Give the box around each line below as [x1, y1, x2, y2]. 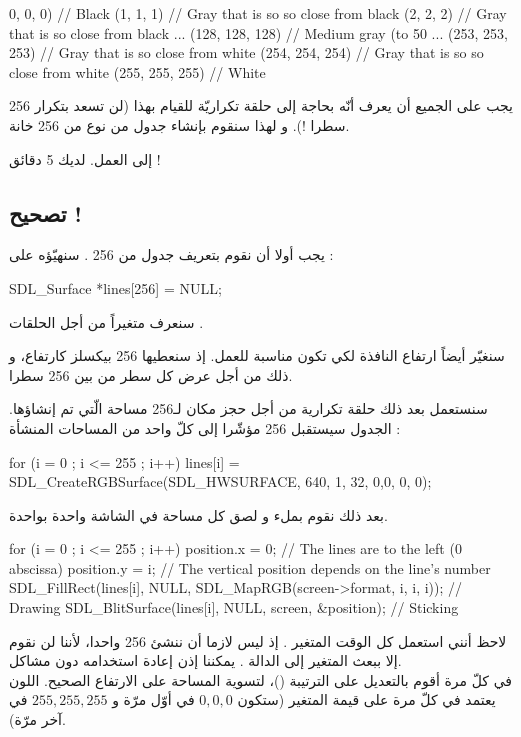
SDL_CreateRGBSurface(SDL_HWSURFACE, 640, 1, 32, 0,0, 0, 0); [9, 471, 432, 492]
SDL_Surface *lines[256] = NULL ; [9, 277, 222, 298]
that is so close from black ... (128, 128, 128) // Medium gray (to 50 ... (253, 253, [9, 22, 508, 43]
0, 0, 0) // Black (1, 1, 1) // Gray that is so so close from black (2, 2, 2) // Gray [9, 3, 507, 23]
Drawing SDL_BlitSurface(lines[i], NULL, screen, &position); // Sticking [9, 597, 459, 618]
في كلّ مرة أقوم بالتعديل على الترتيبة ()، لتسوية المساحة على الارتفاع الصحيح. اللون [9, 669, 513, 690]
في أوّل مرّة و [112, 689, 195, 710]
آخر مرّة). [9, 709, 66, 730]
